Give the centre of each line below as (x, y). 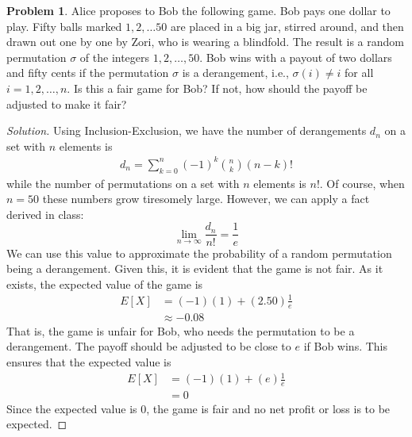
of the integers (115, 57)
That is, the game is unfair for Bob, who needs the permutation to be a (181, 330)
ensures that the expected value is (89, 361)
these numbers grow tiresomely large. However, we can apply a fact (206, 199)
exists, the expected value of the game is (105, 284)
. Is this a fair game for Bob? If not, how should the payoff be (217, 88)
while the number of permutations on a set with (123, 183)
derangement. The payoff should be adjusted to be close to (149, 346)
